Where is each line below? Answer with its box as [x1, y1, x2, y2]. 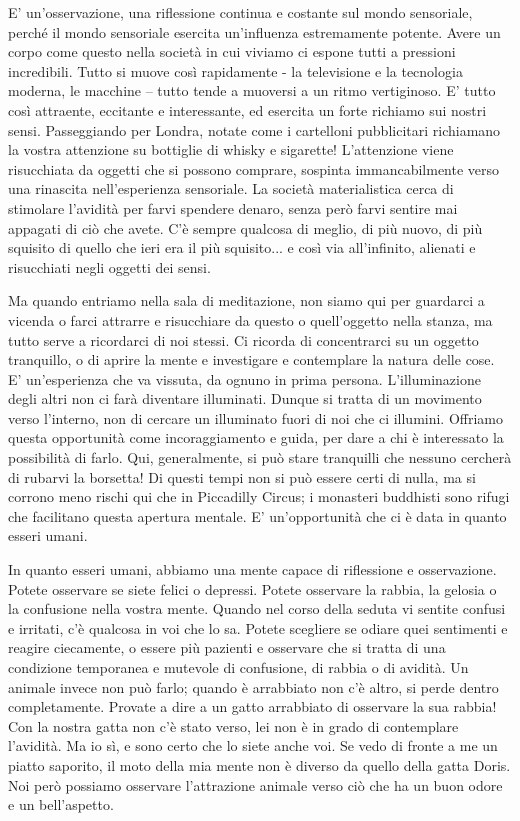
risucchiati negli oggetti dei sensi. [8, 256, 211, 277]
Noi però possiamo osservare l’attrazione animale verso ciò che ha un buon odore [8, 774, 503, 795]
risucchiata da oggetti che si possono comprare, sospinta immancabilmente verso [8, 158, 500, 179]
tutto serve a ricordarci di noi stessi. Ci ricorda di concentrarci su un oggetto [8, 329, 479, 350]
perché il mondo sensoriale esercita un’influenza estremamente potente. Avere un [8, 21, 501, 42]
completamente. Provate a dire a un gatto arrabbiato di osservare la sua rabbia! [8, 696, 497, 717]
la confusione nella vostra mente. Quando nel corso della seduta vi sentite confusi [8, 598, 506, 619]
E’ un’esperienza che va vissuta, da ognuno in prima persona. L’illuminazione [8, 368, 481, 389]
